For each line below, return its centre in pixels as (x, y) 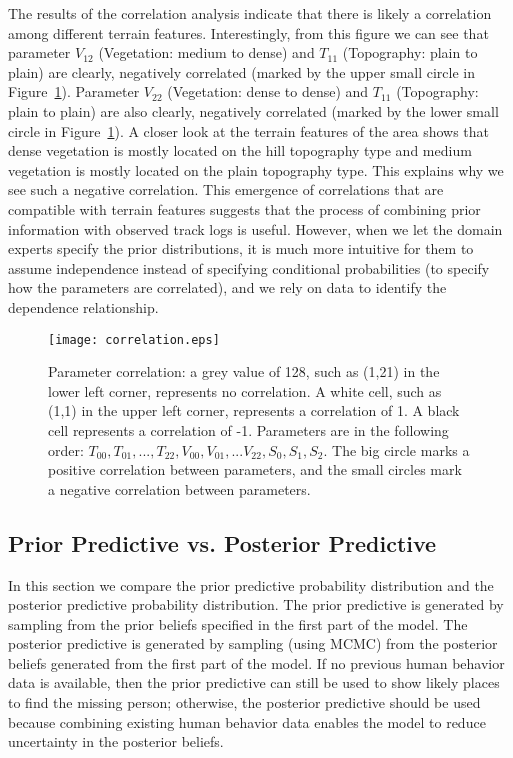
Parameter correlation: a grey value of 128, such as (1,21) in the (244, 371)
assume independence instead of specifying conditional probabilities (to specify (249, 267)
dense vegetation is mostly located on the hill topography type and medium (240, 150)
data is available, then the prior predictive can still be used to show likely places (254, 682)
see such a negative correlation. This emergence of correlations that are (226, 189)
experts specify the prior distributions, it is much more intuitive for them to (241, 248)
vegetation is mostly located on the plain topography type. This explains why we (256, 169)
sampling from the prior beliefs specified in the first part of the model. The (238, 623)
